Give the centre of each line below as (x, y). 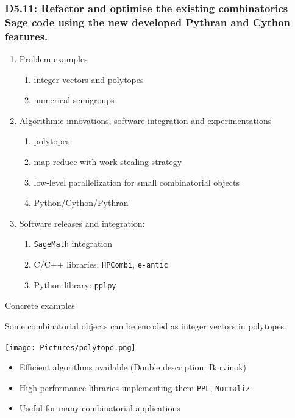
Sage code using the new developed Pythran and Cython (148, 22)
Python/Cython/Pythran (81, 203)
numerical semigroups (74, 100)
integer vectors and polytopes (89, 79)
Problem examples (53, 59)
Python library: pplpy (75, 284)
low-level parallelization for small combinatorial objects (137, 182)
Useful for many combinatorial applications (100, 408)
